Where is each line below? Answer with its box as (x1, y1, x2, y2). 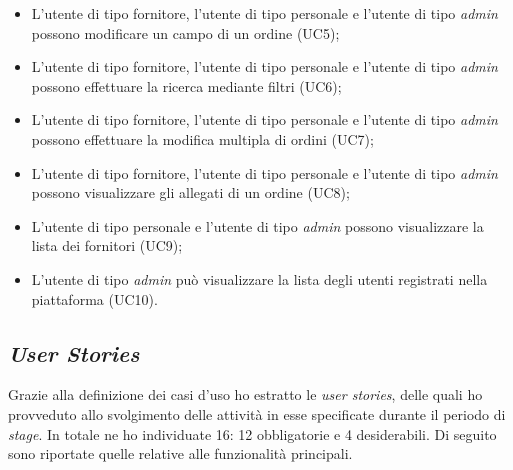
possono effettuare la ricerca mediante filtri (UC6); (31, 75, 342, 96)
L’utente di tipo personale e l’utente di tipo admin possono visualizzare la (31, 215, 484, 236)
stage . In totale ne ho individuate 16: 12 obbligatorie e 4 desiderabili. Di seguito (8, 423, 497, 444)
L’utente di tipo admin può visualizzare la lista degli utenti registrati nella (31, 268, 488, 289)
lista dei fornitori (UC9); (31, 235, 183, 256)
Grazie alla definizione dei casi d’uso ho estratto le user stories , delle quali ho (8, 384, 483, 405)
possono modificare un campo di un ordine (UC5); (31, 22, 340, 43)
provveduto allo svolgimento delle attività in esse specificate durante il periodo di (8, 403, 506, 424)
